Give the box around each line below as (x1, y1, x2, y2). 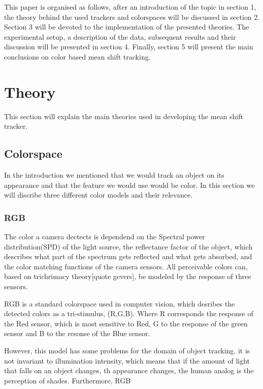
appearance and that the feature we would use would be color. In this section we (4, 179, 255, 190)
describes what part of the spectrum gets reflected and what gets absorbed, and (4, 251, 252, 262)
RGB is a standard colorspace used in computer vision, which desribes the (4, 298, 235, 309)
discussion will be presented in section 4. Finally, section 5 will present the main (4, 41, 253, 52)
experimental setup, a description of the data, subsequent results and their (4, 31, 236, 42)
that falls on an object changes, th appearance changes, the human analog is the (4, 365, 254, 376)
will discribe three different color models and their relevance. (4, 189, 192, 200)
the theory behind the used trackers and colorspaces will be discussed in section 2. (4, 11, 260, 22)
